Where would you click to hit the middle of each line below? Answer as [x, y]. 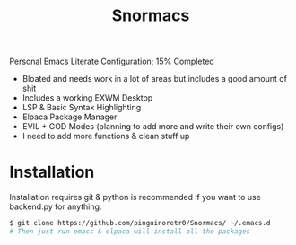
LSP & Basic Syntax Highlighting [82, 108]
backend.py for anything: [56, 206]
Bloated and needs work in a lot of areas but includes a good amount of [154, 79]
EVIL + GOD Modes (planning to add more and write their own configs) [153, 127]
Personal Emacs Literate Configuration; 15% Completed [112, 61]
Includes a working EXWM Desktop [87, 98]
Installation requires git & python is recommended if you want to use [135, 197]
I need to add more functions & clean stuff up [106, 136]
